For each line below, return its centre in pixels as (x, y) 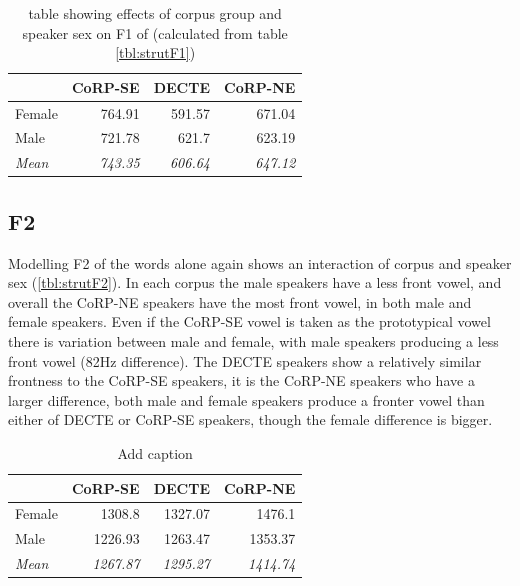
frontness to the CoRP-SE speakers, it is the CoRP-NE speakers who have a (241, 380)
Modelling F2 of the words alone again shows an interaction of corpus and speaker (260, 262)
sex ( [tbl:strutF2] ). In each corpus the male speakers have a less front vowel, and (255, 282)
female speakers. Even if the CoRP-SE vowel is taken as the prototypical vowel (249, 321)
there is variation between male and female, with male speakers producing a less (253, 340)
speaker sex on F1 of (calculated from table (155, 32)
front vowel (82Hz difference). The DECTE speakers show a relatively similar (245, 360)
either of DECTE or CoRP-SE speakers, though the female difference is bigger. (250, 419)
